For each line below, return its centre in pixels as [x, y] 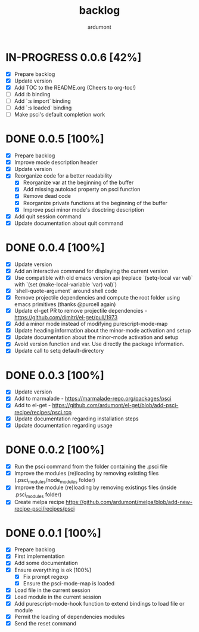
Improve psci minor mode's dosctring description [83, 209]
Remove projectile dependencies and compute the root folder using [97, 297]
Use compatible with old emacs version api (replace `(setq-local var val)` [103, 277]
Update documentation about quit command [69, 223]
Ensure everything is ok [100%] [53, 570]
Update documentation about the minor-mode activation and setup [96, 337]
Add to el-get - [32, 405]
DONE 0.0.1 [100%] [54, 533]
